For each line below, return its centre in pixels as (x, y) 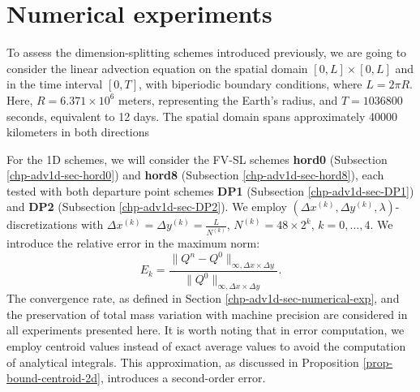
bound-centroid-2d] (54, 378)
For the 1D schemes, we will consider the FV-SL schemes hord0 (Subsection (197, 159)
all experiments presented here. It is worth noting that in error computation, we (206, 330)
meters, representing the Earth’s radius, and (228, 99)
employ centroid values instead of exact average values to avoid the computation (206, 345)
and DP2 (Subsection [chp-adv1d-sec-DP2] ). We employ (147, 207)
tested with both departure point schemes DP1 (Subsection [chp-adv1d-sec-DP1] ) (210, 190)
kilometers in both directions (78, 132)
